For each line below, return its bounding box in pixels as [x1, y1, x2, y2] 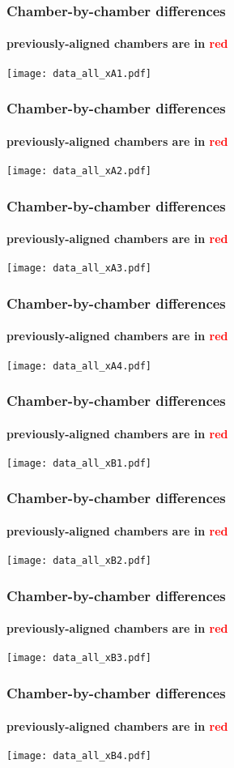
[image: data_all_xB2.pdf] [6, 555, 151, 567]
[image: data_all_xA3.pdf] [6, 262, 151, 275]
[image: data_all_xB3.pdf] [6, 652, 151, 664]
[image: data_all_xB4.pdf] [6, 749, 151, 762]
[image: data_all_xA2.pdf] [6, 164, 151, 177]
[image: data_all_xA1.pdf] [6, 67, 151, 79]
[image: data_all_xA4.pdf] [6, 360, 151, 372]
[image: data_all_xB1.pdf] [6, 457, 151, 469]
